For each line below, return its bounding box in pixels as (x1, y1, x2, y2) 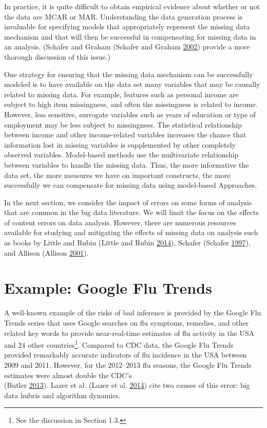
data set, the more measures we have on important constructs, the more (4, 169, 231, 180)
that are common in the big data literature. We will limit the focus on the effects (4, 207, 259, 218)
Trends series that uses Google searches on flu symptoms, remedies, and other (4, 317, 249, 328)
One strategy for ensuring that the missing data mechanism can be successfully (4, 68, 253, 79)
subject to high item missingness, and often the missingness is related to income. (4, 99, 258, 110)
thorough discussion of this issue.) (4, 51, 111, 62)
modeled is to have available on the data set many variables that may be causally (4, 79, 260, 90)
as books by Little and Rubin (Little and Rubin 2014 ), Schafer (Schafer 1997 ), (4, 237, 251, 248)
